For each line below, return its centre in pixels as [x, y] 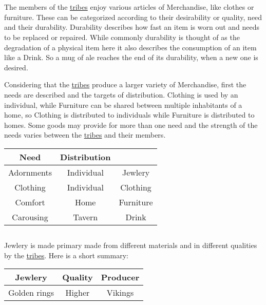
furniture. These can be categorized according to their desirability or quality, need [133, 17]
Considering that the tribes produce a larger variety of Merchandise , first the [125, 84]
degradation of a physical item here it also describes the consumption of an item [130, 47]
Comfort [30, 202]
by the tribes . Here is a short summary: [66, 255]
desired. [16, 67]
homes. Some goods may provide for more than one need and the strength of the [131, 125]
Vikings [120, 293]
